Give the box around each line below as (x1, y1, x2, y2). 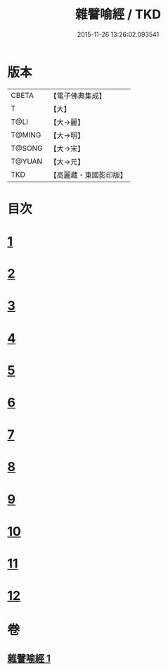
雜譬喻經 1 (7, 652, 51, 664)
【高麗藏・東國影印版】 (49, 170, 128, 180)
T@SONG (11, 143, 44, 153)
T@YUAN (11, 156, 43, 166)
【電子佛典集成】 (49, 91, 107, 101)
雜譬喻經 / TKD (75, 6, 162, 23)
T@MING (11, 130, 41, 139)
